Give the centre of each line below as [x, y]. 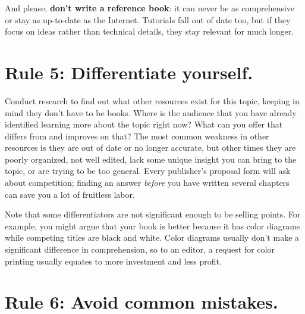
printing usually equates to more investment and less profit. [113, 261]
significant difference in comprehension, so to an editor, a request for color [140, 249]
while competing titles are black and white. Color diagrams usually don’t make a [152, 237]
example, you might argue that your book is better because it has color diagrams [152, 226]
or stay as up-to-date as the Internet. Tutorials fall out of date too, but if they [148, 19]
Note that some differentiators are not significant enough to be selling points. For [153, 214]
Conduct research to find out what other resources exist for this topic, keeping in [152, 100]
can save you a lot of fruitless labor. [70, 194]
